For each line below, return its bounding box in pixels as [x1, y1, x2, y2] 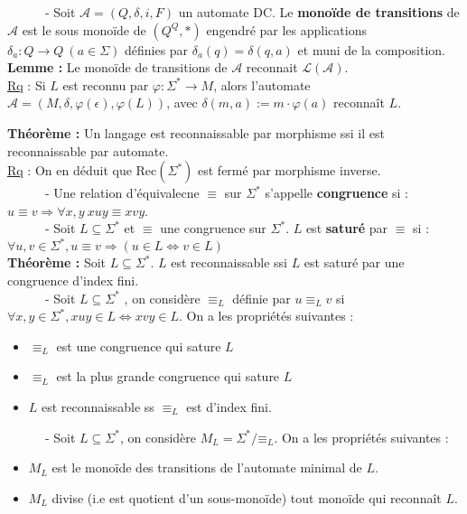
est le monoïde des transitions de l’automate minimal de [51, 458, 362, 477]
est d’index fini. [186, 397, 272, 416]
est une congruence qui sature [56, 336, 221, 355]
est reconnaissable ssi [171, 253, 287, 272]
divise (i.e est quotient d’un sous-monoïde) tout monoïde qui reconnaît [51, 488, 442, 507]
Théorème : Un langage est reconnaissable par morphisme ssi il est [7, 123, 385, 142]
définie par [232, 288, 291, 307]
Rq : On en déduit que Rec [7, 161, 157, 180]
